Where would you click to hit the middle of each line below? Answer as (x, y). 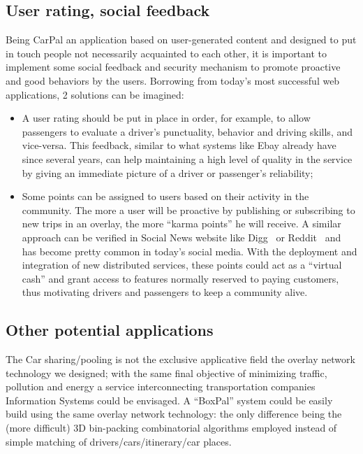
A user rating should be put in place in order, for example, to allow (166, 118)
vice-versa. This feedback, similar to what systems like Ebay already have (179, 145)
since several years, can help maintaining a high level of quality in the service (187, 158)
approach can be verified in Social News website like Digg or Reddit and (181, 237)
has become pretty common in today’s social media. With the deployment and (190, 251)
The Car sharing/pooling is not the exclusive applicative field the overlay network (180, 359)
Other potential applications (110, 330)
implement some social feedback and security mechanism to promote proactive (173, 67)
